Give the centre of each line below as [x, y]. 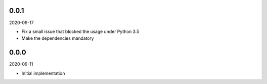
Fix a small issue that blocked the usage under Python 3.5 [80, 31]
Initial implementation [43, 73]
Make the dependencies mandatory [58, 38]
